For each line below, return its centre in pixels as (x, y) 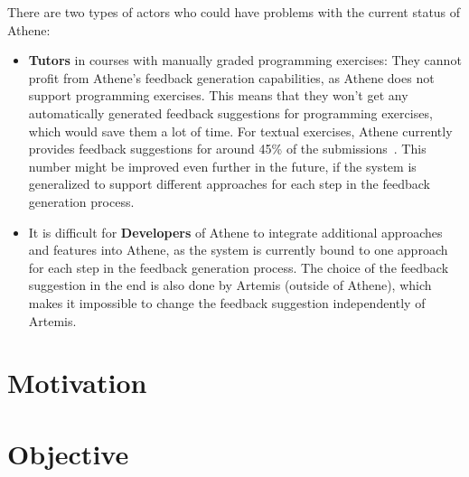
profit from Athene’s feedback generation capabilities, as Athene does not (231, 77)
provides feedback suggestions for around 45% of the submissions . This (227, 149)
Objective (68, 453)
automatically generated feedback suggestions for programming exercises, (230, 112)
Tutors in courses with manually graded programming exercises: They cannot (245, 60)
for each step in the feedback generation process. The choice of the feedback (239, 267)
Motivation (77, 383)
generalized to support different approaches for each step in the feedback (229, 184)
